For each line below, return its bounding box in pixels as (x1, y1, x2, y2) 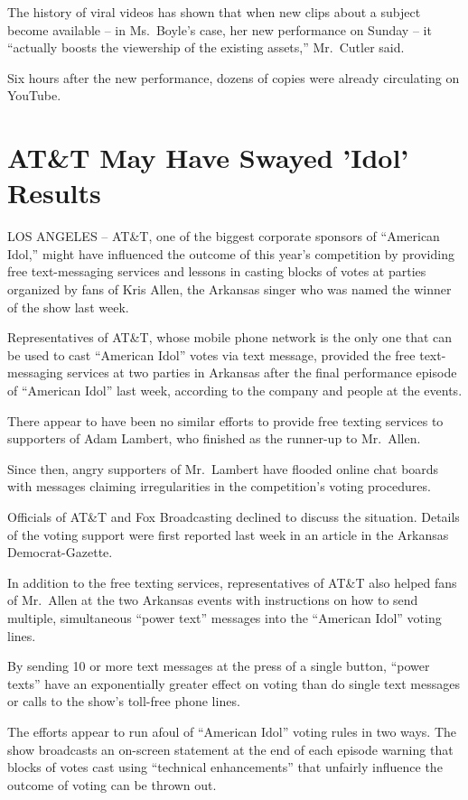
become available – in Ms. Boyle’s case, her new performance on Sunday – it (7, 20, 432, 39)
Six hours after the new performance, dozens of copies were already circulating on (7, 68, 460, 87)
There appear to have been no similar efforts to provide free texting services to (7, 411, 444, 430)
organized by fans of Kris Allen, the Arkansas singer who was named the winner (7, 280, 452, 299)
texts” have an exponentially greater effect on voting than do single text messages (7, 674, 460, 693)
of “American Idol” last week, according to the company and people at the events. (7, 381, 463, 400)
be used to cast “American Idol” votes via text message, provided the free (7, 345, 416, 364)
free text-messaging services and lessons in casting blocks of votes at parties (7, 262, 426, 281)
